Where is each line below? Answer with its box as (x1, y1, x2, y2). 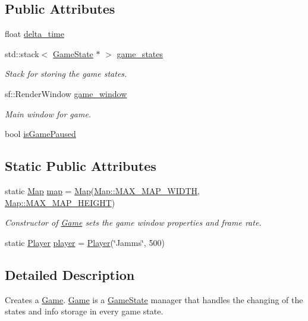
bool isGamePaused (5, 127, 76, 140)
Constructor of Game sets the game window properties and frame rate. (5, 216, 262, 229)
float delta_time (5, 27, 64, 40)
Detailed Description (5, 265, 135, 283)
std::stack (5, 47, 39, 60)
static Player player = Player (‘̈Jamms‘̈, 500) (5, 236, 165, 248)
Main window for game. (5, 107, 92, 120)
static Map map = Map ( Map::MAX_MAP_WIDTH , (5, 184, 200, 197)
